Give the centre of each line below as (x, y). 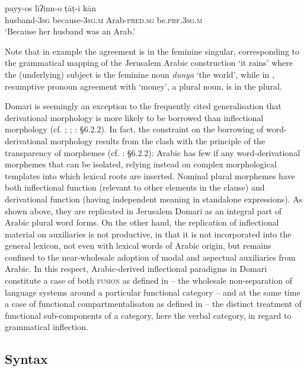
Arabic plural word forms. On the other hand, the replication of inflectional (142, 222)
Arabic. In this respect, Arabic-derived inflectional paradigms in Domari (136, 269)
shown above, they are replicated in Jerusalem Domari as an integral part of (143, 210)
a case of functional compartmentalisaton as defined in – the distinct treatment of (153, 304)
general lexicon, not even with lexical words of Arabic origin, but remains (138, 245)
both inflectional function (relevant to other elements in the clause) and (135, 187)
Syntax (26, 359)
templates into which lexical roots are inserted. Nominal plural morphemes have (150, 175)
